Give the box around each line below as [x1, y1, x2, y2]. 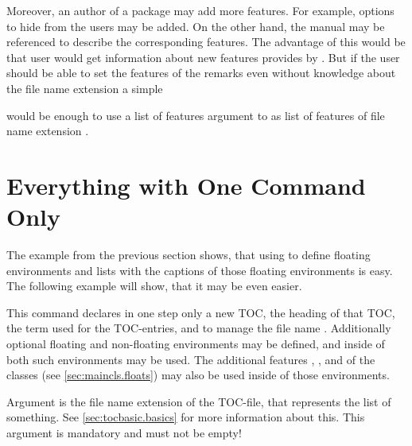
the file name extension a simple [6, 80, 163, 96]
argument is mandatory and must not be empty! [6, 425, 242, 440]
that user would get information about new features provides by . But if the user [6, 48, 400, 65]
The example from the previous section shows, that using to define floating [6, 246, 371, 263]
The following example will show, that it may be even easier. [6, 277, 302, 294]
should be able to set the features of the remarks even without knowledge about [6, 64, 396, 81]
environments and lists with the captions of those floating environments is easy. [6, 262, 393, 278]
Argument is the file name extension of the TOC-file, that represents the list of [6, 393, 391, 409]
